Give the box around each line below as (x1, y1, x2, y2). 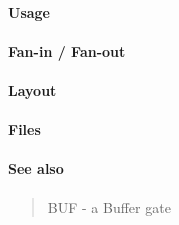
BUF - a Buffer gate (47, 196, 171, 217)
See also (8, 158, 64, 179)
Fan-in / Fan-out (8, 40, 126, 61)
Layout (8, 79, 57, 100)
